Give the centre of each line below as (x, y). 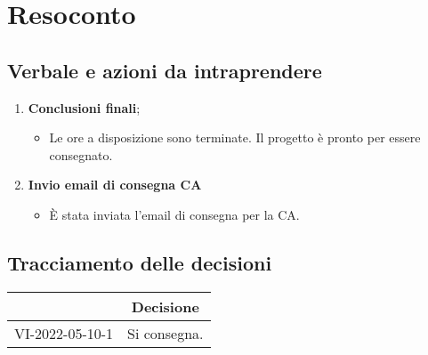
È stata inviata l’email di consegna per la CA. (174, 214)
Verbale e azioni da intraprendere (165, 70)
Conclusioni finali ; (84, 107)
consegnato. (81, 154)
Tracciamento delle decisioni (140, 262)
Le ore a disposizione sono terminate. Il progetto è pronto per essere (235, 137)
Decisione (165, 306)
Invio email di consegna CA (115, 185)
